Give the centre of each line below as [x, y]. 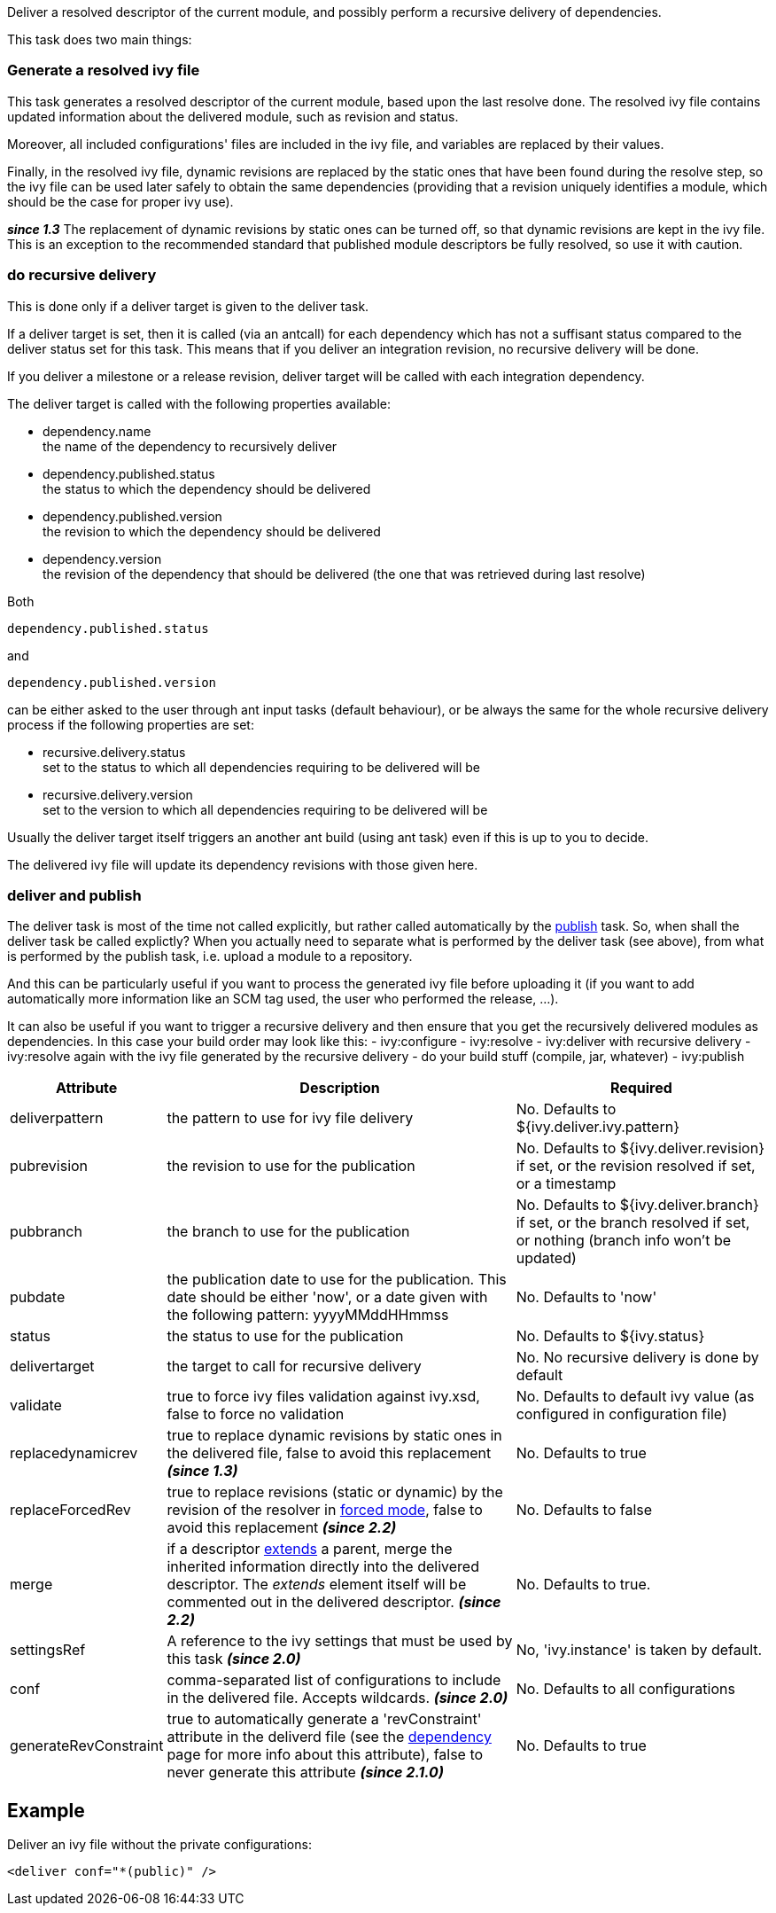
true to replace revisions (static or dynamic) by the [335, 1492]
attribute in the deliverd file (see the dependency [329, 1737]
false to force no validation [256, 1414]
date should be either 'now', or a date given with [327, 1297]
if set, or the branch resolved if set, [633, 1223]
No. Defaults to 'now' [586, 1297]
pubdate [38, 1297]
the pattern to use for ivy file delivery [290, 1118]
